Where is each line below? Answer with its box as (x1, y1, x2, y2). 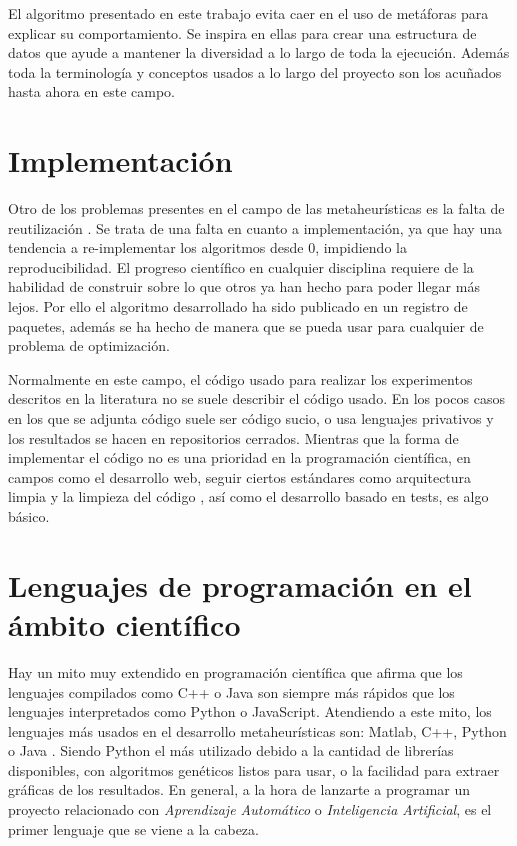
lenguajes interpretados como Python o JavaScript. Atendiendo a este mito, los (8, 701, 492, 722)
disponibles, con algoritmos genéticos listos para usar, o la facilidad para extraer (8, 759, 500, 780)
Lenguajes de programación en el (8, 564, 472, 605)
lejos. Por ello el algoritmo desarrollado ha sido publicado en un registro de (8, 296, 468, 317)
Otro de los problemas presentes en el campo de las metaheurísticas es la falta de (8, 198, 505, 219)
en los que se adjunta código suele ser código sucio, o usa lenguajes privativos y (8, 408, 494, 429)
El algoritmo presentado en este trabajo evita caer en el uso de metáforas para (8, 3, 489, 23)
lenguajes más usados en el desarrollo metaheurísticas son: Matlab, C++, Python (8, 720, 507, 741)
